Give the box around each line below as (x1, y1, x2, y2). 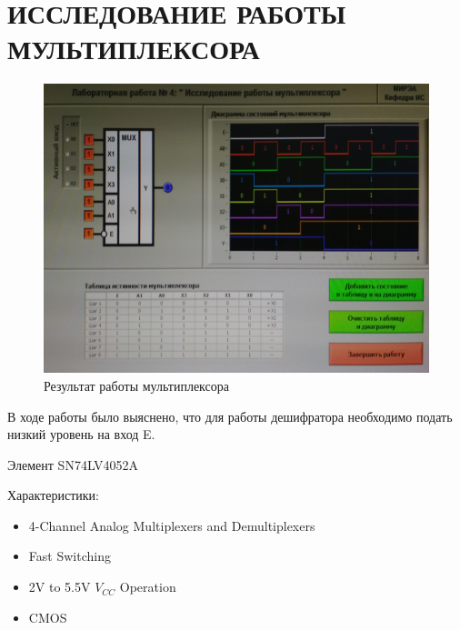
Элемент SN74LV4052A (7, 455, 139, 474)
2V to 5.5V (28, 577, 91, 596)
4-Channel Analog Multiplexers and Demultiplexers (28, 515, 315, 535)
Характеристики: (7, 485, 99, 505)
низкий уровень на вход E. (7, 425, 155, 444)
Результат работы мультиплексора (44, 375, 229, 395)
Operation (119, 577, 176, 596)
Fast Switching (28, 546, 111, 565)
